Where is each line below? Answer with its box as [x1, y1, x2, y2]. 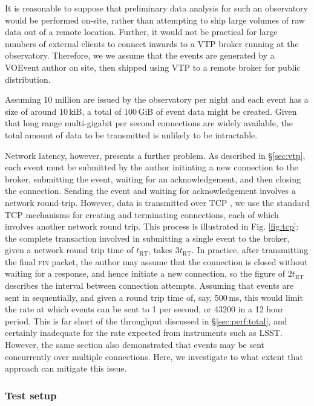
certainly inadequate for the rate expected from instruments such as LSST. [5, 326, 283, 339]
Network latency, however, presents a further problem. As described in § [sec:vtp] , [5, 149, 306, 161]
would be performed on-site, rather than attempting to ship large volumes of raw [5, 13, 305, 26]
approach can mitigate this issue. [5, 362, 127, 375]
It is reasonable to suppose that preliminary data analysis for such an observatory [5, 2, 308, 14]
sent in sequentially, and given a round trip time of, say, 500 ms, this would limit [5, 291, 303, 303]
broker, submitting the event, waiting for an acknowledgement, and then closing [5, 172, 301, 185]
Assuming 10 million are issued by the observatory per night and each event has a [5, 93, 309, 106]
